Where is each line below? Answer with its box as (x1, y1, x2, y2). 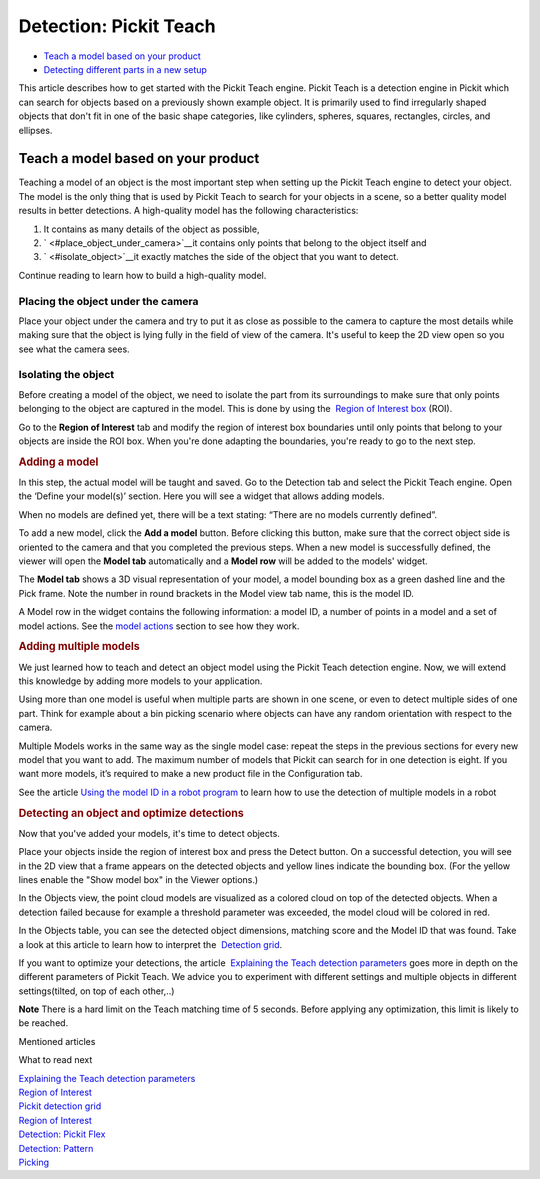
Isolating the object (18, 368, 115, 382)
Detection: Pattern (18, 1142, 94, 1154)
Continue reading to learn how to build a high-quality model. (18, 269, 267, 281)
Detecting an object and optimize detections (18, 806, 244, 820)
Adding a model (18, 455, 99, 469)
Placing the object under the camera (18, 294, 199, 308)
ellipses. (18, 124, 53, 136)
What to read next (18, 1054, 93, 1066)
